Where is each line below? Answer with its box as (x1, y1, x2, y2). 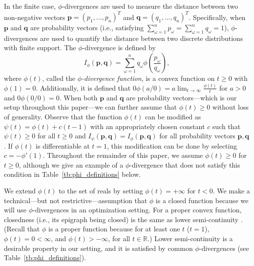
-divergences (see (199, 243, 249, 253)
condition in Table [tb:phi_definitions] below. (4, 169, 141, 179)
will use (4, 205, 26, 215)
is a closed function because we (155, 195, 249, 205)
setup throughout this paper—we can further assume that (4, 102, 177, 112)
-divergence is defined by (82, 42, 156, 53)
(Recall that (4, 224, 40, 234)
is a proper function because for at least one (48, 224, 180, 234)
